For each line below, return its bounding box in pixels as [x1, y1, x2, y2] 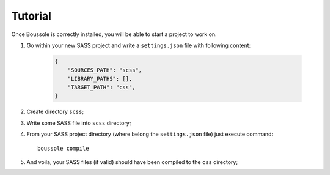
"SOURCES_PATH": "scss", [67, 67, 142, 73]
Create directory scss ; [26, 108, 84, 116]
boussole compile [37, 144, 89, 152]
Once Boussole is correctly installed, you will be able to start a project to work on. [11, 31, 217, 38]
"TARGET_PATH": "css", [67, 84, 136, 91]
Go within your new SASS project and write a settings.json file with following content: [26, 42, 251, 49]
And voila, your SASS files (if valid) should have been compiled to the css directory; [26, 158, 238, 166]
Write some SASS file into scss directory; [26, 119, 131, 127]
